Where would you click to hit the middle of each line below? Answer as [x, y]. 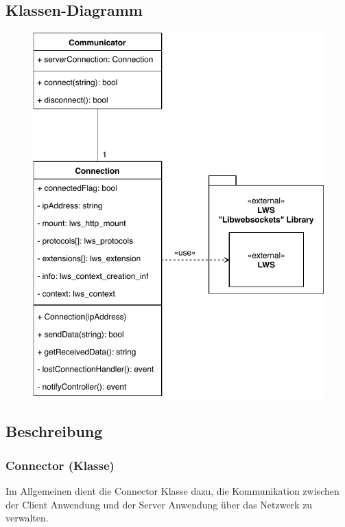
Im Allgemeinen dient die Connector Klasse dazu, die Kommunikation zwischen [172, 491]
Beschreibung [54, 431]
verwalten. [27, 518]
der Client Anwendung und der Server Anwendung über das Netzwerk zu [159, 504]
